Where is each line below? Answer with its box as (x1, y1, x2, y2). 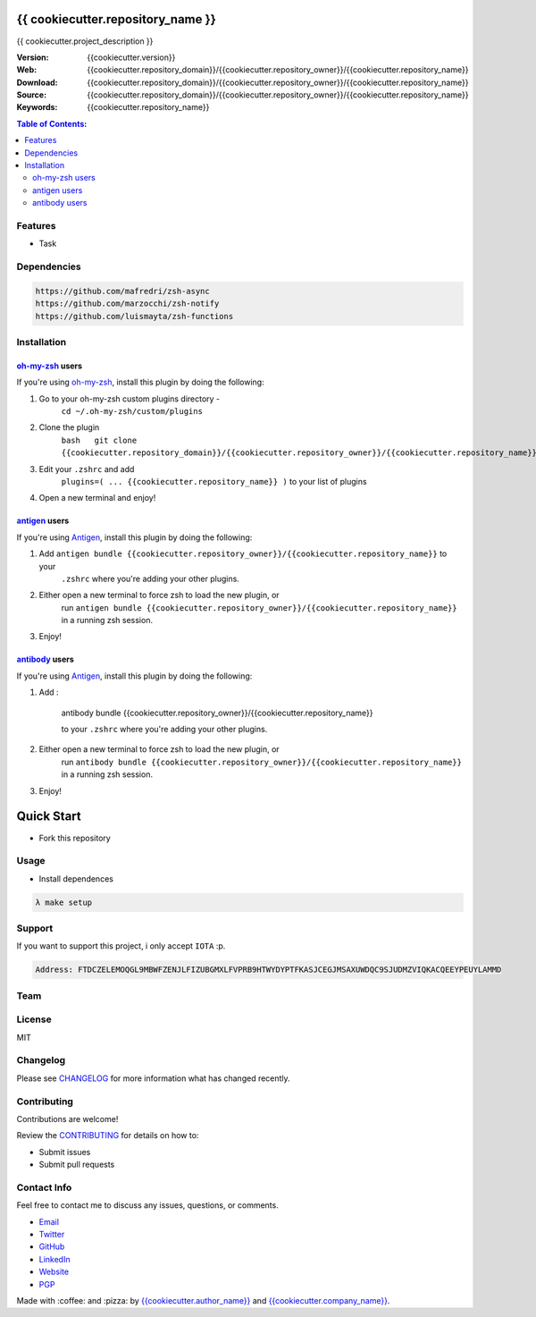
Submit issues (38, 1146, 91, 1157)
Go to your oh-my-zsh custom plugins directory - (38, 393, 221, 404)
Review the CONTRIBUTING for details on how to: (16, 1130, 199, 1141)
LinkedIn (38, 1254, 71, 1264)
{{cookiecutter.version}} (87, 52, 176, 63)
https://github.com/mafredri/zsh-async (35, 286, 210, 296)
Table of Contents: (16, 118, 88, 129)
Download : (16, 77, 58, 88)
